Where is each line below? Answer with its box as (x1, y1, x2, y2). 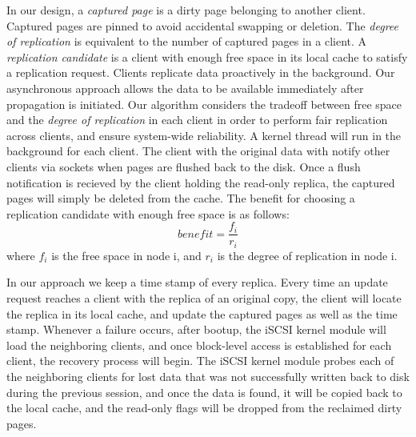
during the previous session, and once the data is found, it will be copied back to (6, 383, 402, 400)
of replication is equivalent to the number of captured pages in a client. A (6, 33, 367, 50)
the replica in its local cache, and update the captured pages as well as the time (6, 305, 398, 322)
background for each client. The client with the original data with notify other (6, 142, 390, 159)
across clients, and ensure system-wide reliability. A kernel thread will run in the (6, 126, 402, 143)
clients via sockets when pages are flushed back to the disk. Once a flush (6, 158, 361, 174)
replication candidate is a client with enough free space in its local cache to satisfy (6, 48, 408, 65)
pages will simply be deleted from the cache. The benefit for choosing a (6, 190, 355, 206)
